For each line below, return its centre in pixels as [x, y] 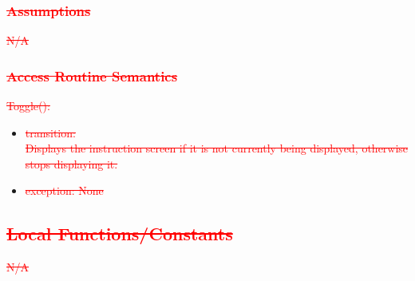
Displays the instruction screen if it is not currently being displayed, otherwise [217, 148]
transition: [50, 132]
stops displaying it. [71, 163]
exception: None [64, 190]
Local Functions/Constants [120, 234]
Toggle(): [28, 106]
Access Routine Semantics [92, 75]
